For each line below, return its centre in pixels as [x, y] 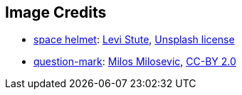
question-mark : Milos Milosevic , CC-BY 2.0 [135, 62]
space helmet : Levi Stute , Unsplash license [134, 40]
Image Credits [56, 12]
